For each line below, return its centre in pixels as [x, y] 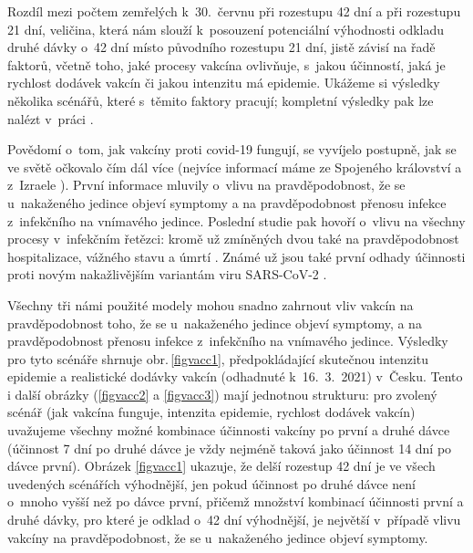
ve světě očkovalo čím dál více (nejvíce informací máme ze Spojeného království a [235, 167]
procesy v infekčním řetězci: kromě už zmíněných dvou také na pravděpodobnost [233, 239]
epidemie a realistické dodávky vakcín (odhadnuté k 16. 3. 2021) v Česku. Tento [235, 376]
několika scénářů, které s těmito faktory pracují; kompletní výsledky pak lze [221, 100]
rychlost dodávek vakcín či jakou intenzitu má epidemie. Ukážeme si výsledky [224, 83]
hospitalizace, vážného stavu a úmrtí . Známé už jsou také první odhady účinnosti [236, 256]
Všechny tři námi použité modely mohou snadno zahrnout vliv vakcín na [211, 304]
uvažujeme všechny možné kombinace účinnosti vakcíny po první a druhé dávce [229, 430]
